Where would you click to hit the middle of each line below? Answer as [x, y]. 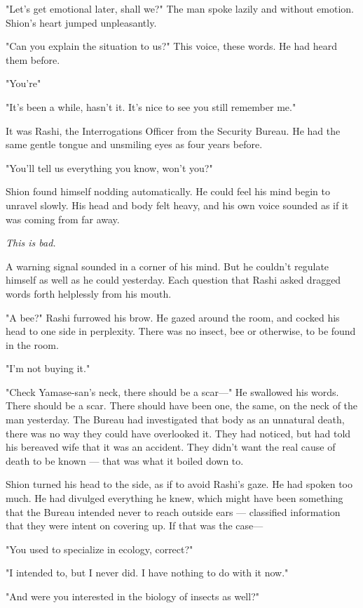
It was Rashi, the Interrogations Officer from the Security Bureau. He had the [173, 130]
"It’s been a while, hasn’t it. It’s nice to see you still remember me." [151, 106]
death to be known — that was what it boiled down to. [125, 460]
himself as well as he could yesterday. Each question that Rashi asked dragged [173, 280]
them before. [33, 59]
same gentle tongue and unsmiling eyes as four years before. [134, 144]
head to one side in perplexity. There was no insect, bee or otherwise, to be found [181, 331]
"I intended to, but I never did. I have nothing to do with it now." [147, 573]
